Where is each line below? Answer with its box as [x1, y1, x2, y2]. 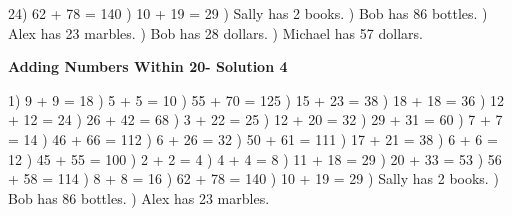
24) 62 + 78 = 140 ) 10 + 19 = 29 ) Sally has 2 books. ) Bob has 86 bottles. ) [8, 3, 488, 23]
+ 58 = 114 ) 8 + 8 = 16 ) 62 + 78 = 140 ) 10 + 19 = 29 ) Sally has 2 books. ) [8, 168, 499, 189]
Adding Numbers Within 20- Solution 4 [8, 56, 288, 77]
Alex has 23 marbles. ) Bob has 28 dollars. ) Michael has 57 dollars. [8, 22, 423, 43]
